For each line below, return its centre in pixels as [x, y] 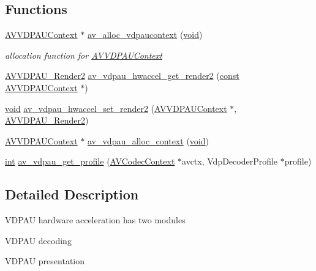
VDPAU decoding [38, 240]
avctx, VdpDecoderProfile [230, 161]
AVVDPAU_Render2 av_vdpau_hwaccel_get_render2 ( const [122, 76]
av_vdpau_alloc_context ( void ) [148, 140]
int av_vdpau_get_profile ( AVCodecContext [90, 161]
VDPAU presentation [45, 261]
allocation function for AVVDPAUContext [84, 55]
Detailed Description [72, 194]
